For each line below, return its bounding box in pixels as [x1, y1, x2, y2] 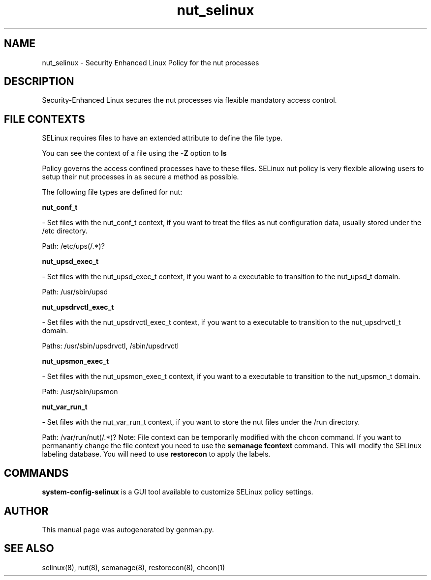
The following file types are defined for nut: [42, 188, 183, 197]
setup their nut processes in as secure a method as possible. [42, 173, 239, 181]
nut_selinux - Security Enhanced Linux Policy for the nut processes [42, 58, 259, 67]
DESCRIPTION [4, 75, 74, 88]
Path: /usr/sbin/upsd [42, 288, 108, 296]
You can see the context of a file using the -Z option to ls [42, 149, 227, 158]
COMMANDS [4, 466, 69, 479]
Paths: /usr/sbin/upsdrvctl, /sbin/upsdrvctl [42, 342, 179, 350]
